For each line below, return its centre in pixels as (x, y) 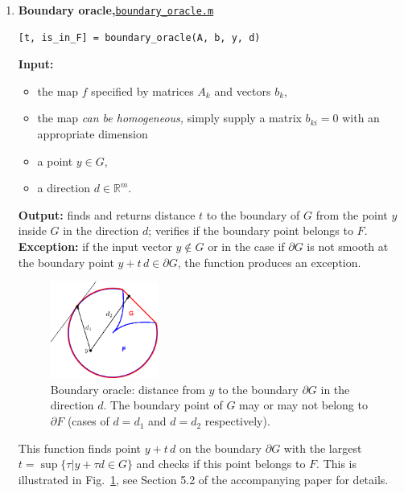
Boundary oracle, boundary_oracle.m (116, 10)
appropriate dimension (93, 134)
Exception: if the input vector (95, 246)
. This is (337, 464)
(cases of (88, 421)
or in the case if (246, 246)
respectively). (237, 421)
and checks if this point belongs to (221, 464)
